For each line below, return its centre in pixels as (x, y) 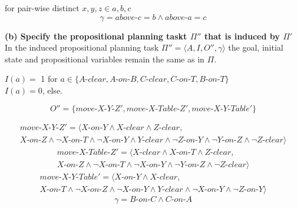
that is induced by (242, 36)
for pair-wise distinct (42, 8)
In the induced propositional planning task (82, 47)
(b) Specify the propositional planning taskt (96, 36)
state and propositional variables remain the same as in (105, 59)
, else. (52, 90)
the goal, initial (256, 47)
